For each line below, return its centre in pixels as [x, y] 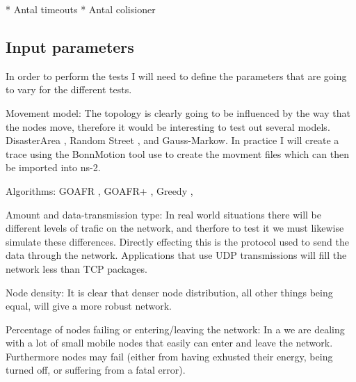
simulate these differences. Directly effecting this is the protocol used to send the [177, 241]
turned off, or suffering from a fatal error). [96, 370]
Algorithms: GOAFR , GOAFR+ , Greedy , [99, 190]
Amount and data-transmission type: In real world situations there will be [164, 214]
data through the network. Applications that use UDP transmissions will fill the [176, 255]
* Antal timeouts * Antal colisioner [81, 9]
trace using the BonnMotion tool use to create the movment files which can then [177, 153]
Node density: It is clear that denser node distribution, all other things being [169, 292]
